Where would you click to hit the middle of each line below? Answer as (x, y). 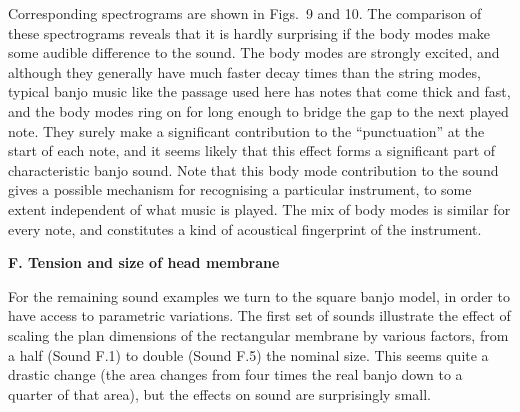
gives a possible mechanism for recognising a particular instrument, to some (240, 189)
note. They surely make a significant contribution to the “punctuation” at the (246, 130)
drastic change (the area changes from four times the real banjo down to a (235, 374)
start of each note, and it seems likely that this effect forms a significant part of (252, 150)
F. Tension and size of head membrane (144, 262)
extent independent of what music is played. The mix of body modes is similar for (259, 208)
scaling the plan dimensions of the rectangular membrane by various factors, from (258, 334)
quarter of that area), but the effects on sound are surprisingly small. (219, 393)
